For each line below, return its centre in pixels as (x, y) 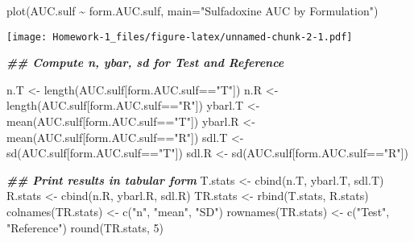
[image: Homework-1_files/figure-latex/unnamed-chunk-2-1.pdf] (180, 37)
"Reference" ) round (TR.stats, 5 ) (85, 227)
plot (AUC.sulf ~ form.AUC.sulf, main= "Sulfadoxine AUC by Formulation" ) (193, 10)
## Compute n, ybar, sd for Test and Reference (145, 63)
